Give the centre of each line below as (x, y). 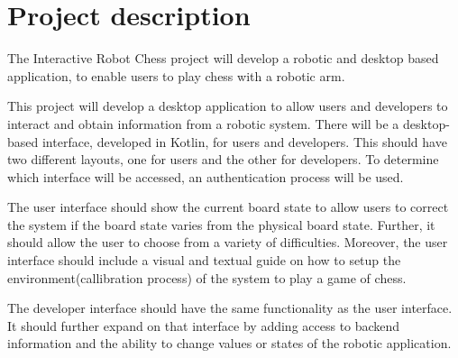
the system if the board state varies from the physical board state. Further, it (221, 224)
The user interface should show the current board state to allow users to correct (228, 207)
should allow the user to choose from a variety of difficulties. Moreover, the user (228, 242)
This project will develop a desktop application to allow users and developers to (228, 106)
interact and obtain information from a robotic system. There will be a (203, 123)
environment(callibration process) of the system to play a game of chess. (207, 277)
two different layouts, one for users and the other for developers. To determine (223, 159)
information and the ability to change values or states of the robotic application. (229, 343)
